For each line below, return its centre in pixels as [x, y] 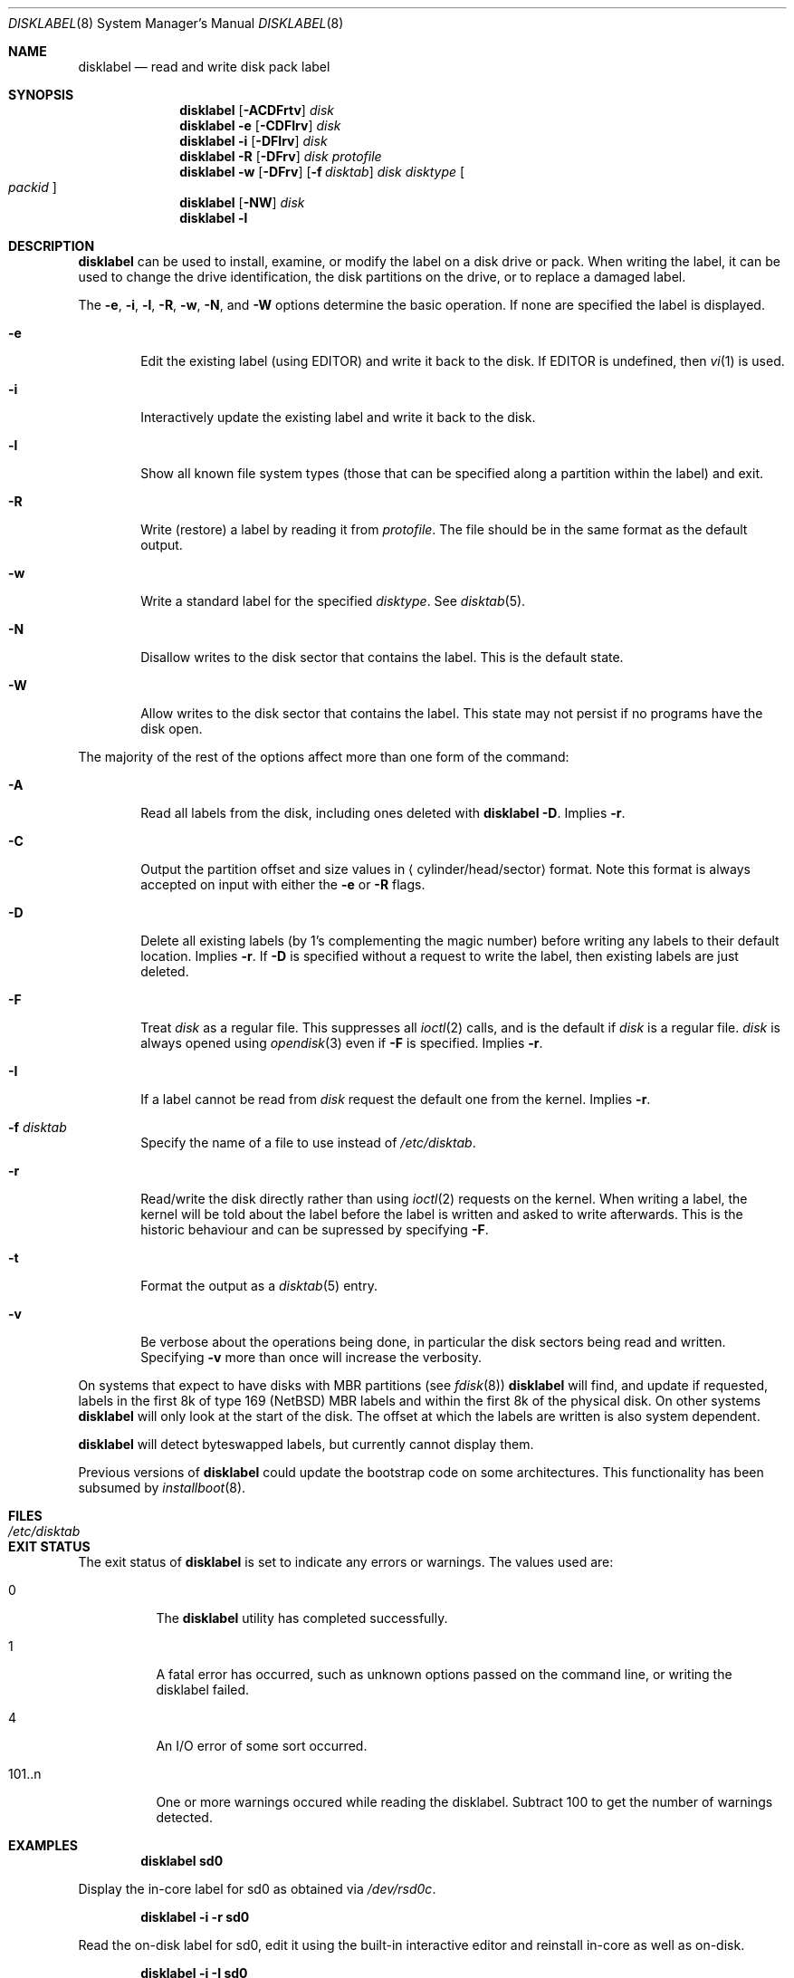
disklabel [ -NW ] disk [242, 202]
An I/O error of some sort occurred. [262, 1746]
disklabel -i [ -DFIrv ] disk [254, 141]
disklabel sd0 [182, 1861]
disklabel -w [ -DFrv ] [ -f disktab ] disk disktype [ [322, 172]
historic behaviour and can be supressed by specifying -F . [315, 1229]
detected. [184, 1817]
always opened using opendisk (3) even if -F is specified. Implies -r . [342, 1043]
